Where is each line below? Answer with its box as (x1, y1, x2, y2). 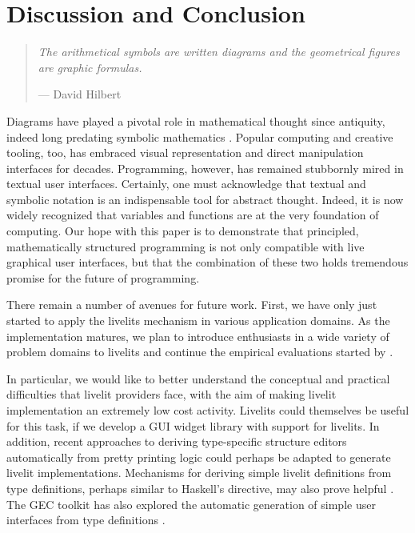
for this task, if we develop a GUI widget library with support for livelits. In (6, 417, 380, 434)
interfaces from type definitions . (6, 511, 166, 528)
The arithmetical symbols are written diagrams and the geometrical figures (38, 43, 400, 60)
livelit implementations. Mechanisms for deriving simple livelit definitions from (6, 464, 392, 481)
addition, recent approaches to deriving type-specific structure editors (6, 433, 347, 450)
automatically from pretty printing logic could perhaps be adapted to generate (6, 448, 391, 465)
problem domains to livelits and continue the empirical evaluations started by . (6, 343, 393, 360)
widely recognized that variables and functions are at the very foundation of (6, 206, 379, 223)
